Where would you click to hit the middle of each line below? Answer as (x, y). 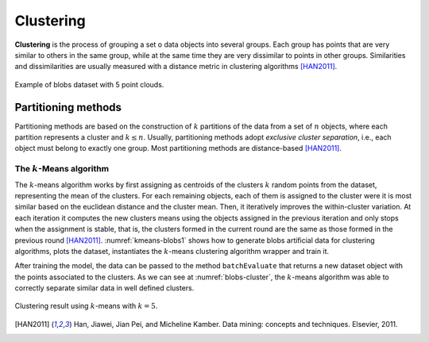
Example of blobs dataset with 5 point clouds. (89, 84)
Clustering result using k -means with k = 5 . (86, 306)
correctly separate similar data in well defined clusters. (104, 288)
